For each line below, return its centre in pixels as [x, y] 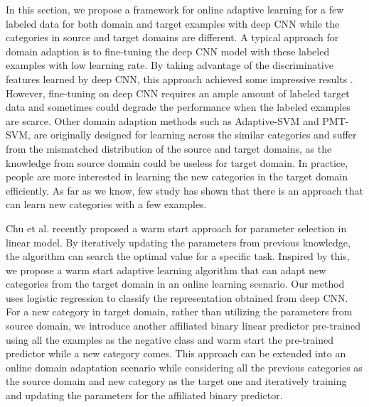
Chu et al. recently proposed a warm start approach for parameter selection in [176, 228]
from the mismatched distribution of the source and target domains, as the [169, 148]
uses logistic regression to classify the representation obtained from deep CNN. [177, 297]
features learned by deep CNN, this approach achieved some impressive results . [180, 78]
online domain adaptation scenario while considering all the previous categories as [184, 367]
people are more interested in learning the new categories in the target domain [177, 177]
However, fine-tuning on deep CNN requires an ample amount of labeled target [178, 93]
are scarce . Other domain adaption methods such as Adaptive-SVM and [162, 120]
